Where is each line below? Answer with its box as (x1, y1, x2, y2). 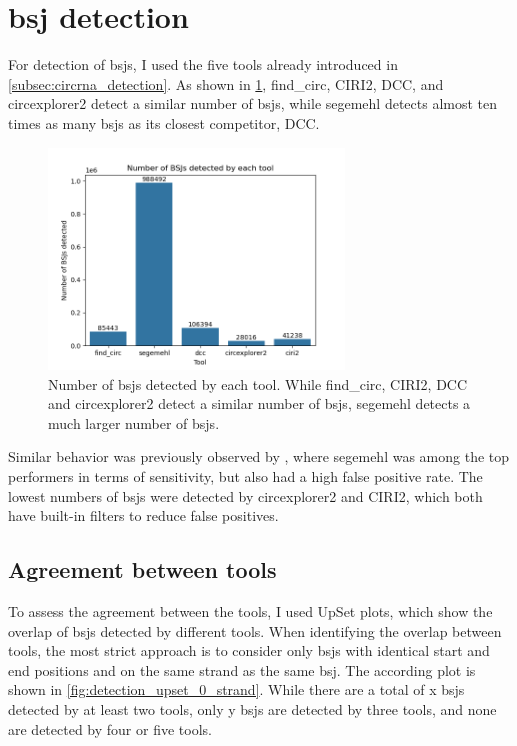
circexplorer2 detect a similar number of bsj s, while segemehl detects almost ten (8, 93, 498, 114)
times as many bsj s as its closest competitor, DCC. (8, 112, 320, 133)
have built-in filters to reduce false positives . (8, 505, 279, 526)
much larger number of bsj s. (48, 412, 220, 433)
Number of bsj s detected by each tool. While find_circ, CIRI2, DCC (48, 373, 468, 394)
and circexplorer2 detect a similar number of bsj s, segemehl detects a (48, 393, 471, 414)
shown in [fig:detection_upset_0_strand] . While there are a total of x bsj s (8, 679, 465, 700)
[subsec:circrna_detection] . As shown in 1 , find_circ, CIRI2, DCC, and (8, 73, 444, 94)
